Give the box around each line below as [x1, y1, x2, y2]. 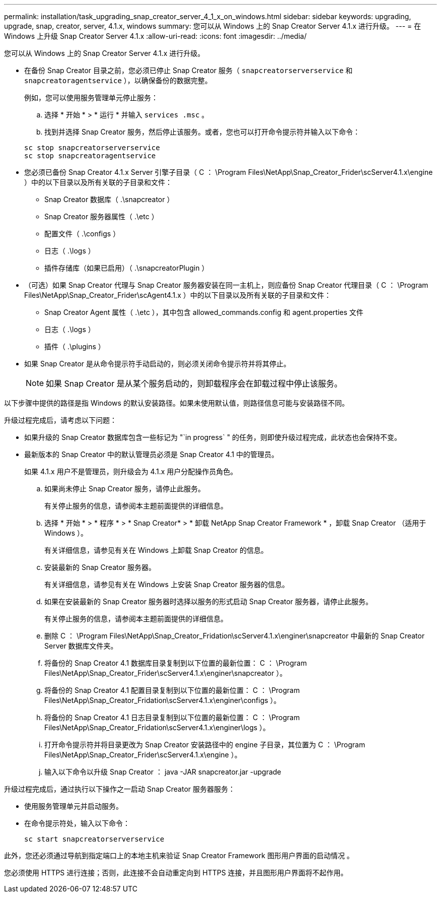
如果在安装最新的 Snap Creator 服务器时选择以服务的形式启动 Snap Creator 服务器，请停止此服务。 [44, 597, 373, 606]
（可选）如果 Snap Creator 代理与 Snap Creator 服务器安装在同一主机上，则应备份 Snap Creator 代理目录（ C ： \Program [24, 281, 428, 289]
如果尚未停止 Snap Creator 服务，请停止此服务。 [44, 484, 205, 493]
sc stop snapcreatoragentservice [24, 152, 156, 160]
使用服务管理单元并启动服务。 [24, 802, 123, 810]
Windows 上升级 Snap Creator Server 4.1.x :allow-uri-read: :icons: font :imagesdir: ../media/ [4, 32, 307, 40]
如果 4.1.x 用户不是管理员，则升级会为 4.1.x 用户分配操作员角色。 [24, 467, 238, 476]
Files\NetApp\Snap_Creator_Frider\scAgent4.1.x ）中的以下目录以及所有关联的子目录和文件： [24, 291, 331, 299]
